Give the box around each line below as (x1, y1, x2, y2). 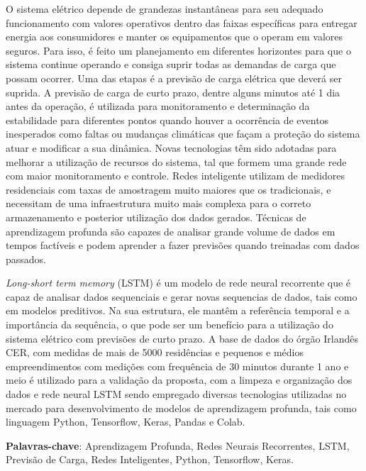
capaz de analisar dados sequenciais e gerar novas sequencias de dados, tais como (6, 289, 357, 304)
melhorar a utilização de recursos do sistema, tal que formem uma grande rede (6, 154, 347, 169)
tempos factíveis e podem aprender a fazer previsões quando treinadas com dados (6, 238, 360, 253)
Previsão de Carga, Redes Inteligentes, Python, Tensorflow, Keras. (6, 452, 294, 467)
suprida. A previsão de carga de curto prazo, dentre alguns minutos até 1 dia (6, 84, 340, 99)
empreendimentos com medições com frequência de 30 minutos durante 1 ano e (6, 358, 349, 373)
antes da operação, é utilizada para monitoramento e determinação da (6, 99, 310, 113)
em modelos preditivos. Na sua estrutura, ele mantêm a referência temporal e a (6, 303, 350, 318)
